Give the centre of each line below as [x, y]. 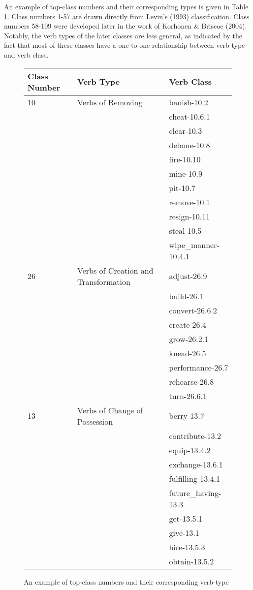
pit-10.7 [182, 187]
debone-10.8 [190, 145]
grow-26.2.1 [189, 339]
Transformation [104, 281]
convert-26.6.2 [193, 310]
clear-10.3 [186, 130]
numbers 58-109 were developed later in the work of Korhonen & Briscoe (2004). [126, 26]
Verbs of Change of [110, 410]
